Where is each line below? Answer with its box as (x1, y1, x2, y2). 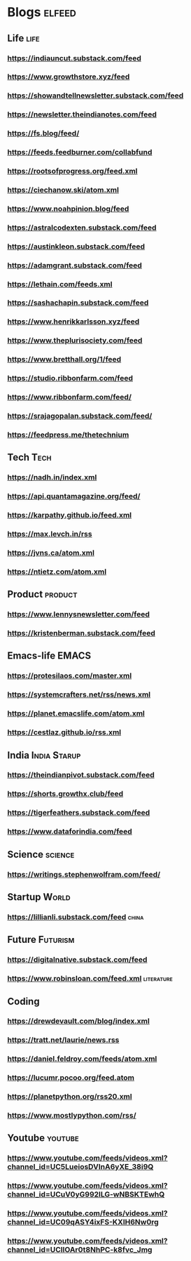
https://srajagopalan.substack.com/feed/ (7, 411, 153, 421)
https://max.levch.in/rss (7, 529, 92, 539)
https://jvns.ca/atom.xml (7, 548, 94, 557)
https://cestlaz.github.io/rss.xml (7, 727, 122, 737)
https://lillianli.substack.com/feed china (7, 912, 144, 922)
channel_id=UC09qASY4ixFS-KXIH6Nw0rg (7, 1217, 159, 1227)
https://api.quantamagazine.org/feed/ (7, 491, 141, 501)
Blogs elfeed (7, 4, 77, 20)
